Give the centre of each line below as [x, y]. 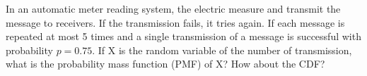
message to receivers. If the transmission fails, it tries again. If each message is [175, 22]
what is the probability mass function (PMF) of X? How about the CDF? [165, 64]
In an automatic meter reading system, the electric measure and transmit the [173, 8]
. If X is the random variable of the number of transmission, [222, 50]
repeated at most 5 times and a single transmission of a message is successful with [183, 36]
